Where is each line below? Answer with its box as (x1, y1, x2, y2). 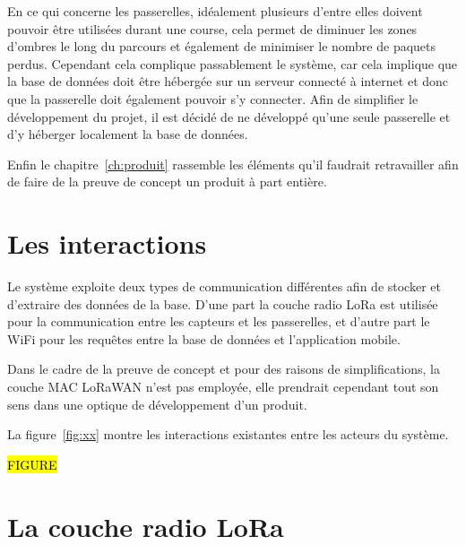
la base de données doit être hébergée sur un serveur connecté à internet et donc (7, 72, 449, 91)
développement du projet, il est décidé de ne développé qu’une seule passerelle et (7, 107, 451, 125)
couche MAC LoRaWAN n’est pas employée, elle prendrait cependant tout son (7, 377, 439, 396)
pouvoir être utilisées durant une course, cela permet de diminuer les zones (7, 19, 418, 38)
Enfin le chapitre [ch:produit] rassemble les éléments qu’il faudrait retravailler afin (7, 154, 459, 173)
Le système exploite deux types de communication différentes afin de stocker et (7, 277, 441, 296)
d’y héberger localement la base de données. (7, 125, 248, 143)
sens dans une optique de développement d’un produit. (7, 394, 307, 413)
